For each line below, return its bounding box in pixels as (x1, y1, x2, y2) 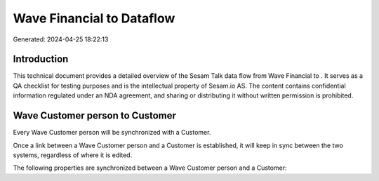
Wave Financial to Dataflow (13, 11, 175, 26)
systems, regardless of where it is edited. (13, 151, 133, 159)
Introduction (13, 53, 69, 65)
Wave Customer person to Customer (13, 109, 177, 122)
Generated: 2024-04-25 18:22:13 (13, 35, 109, 43)
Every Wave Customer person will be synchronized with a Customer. (13, 128, 211, 137)
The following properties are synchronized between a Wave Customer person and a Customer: (13, 163, 287, 172)
